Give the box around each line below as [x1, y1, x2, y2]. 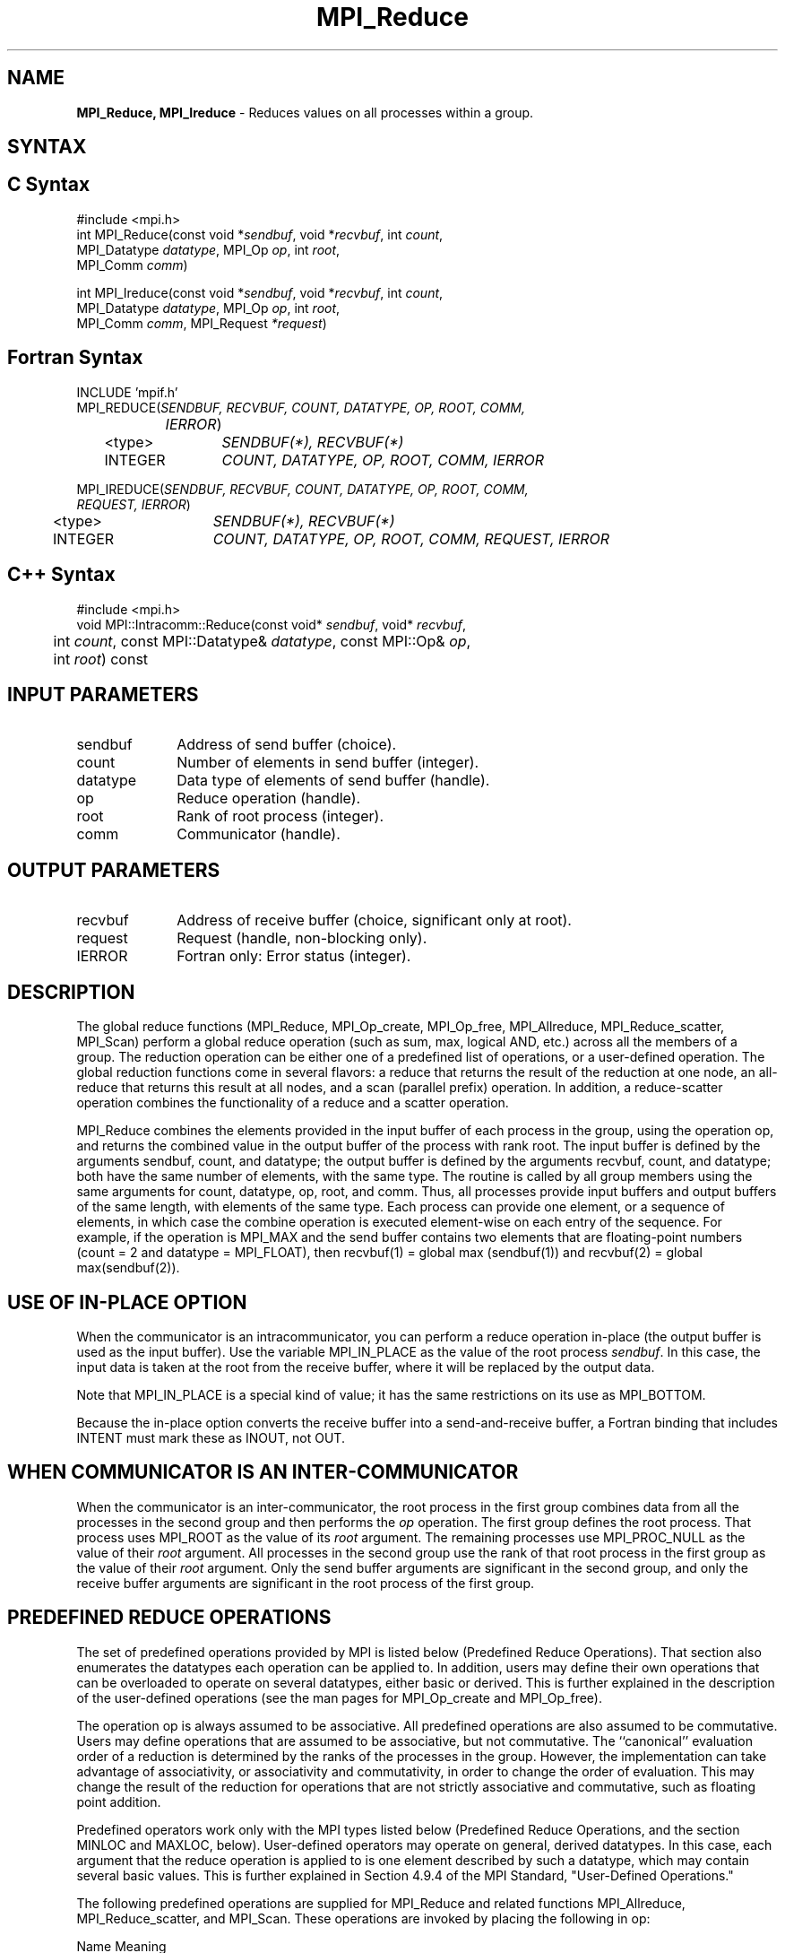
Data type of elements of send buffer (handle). [177, 771, 490, 790]
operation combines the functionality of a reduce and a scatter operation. [76, 1095, 509, 1111]
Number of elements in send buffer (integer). [177, 753, 479, 772]
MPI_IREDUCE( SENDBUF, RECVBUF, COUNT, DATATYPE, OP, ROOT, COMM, [76, 481, 529, 497]
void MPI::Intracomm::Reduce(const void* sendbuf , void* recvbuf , [76, 616, 466, 632]
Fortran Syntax [7, 346, 143, 369]
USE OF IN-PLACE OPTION [7, 1290, 247, 1314]
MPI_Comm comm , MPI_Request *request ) [76, 315, 327, 331]
